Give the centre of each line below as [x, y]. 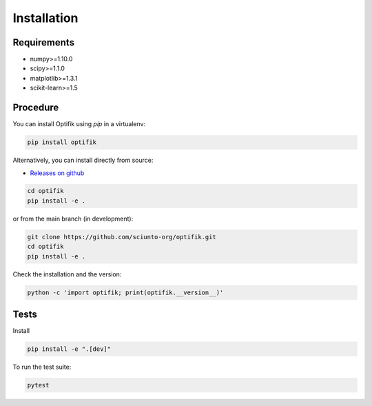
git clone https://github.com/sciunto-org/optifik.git [122, 237]
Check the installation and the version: [67, 274]
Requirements [44, 42]
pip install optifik [62, 142]
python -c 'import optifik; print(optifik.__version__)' [125, 292]
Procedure [36, 108]
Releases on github [57, 173]
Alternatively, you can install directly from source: [83, 160]
